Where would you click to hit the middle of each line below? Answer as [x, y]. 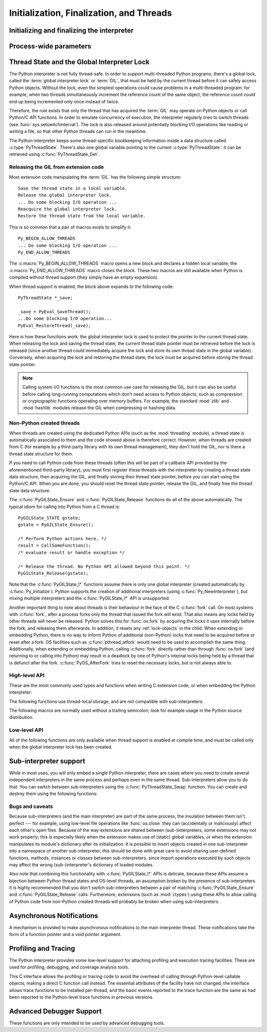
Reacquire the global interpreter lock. [67, 209]
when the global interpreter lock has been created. [61, 747]
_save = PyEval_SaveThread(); [55, 311]
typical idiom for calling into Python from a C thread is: [65, 507]
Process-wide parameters [50, 46]
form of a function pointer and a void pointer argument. [65, 935]
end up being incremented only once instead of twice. [64, 101]
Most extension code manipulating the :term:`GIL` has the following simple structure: [95, 177]
